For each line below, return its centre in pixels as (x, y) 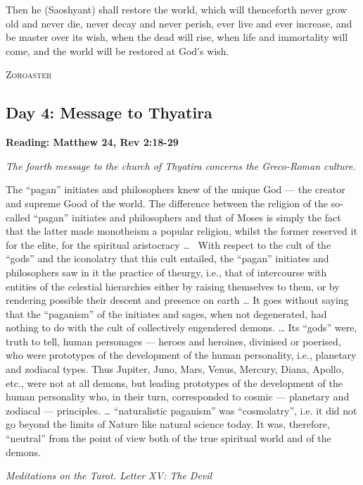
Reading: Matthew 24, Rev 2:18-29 (92, 142)
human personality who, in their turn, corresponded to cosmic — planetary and (178, 397)
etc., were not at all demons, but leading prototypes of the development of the (174, 382)
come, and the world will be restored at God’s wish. (117, 50)
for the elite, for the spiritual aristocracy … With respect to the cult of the (168, 244)
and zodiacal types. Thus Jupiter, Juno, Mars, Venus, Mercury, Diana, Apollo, (175, 369)
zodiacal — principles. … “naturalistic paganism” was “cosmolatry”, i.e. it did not (181, 410)
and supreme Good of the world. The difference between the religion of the (167, 203)
